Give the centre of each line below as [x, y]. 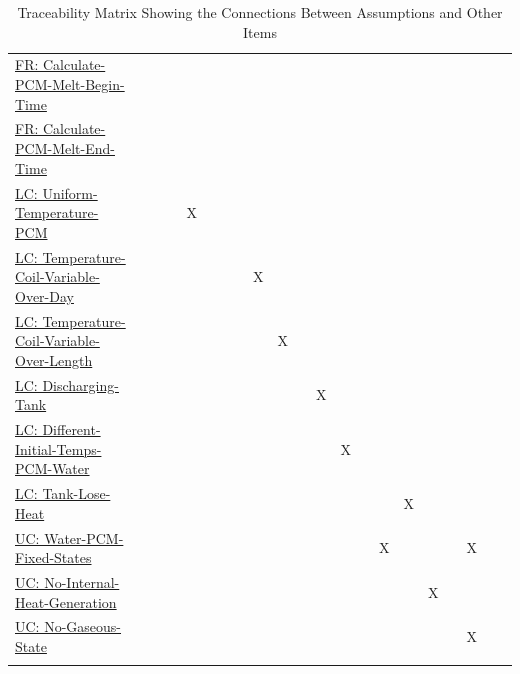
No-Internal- [82, 581]
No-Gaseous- [83, 626]
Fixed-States [53, 557]
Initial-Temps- [58, 448]
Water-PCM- [84, 537]
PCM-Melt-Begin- [70, 84]
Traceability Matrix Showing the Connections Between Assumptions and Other [260, 12]
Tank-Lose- [76, 493]
